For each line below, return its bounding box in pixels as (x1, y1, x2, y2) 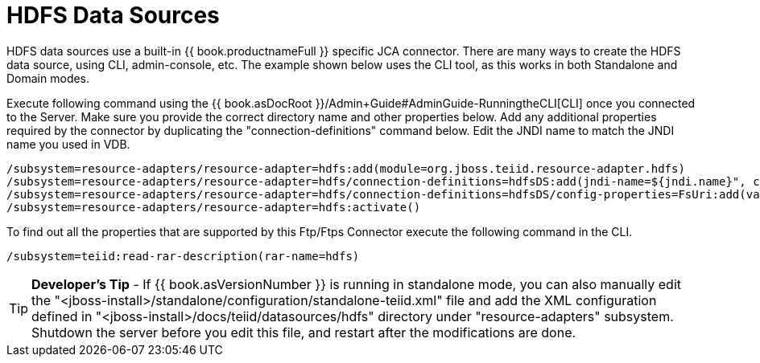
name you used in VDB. (6, 137, 130, 151)
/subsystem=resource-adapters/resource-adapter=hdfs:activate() (6, 200, 421, 214)
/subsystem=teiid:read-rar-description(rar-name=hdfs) (6, 249, 360, 263)
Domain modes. (6, 71, 90, 85)
